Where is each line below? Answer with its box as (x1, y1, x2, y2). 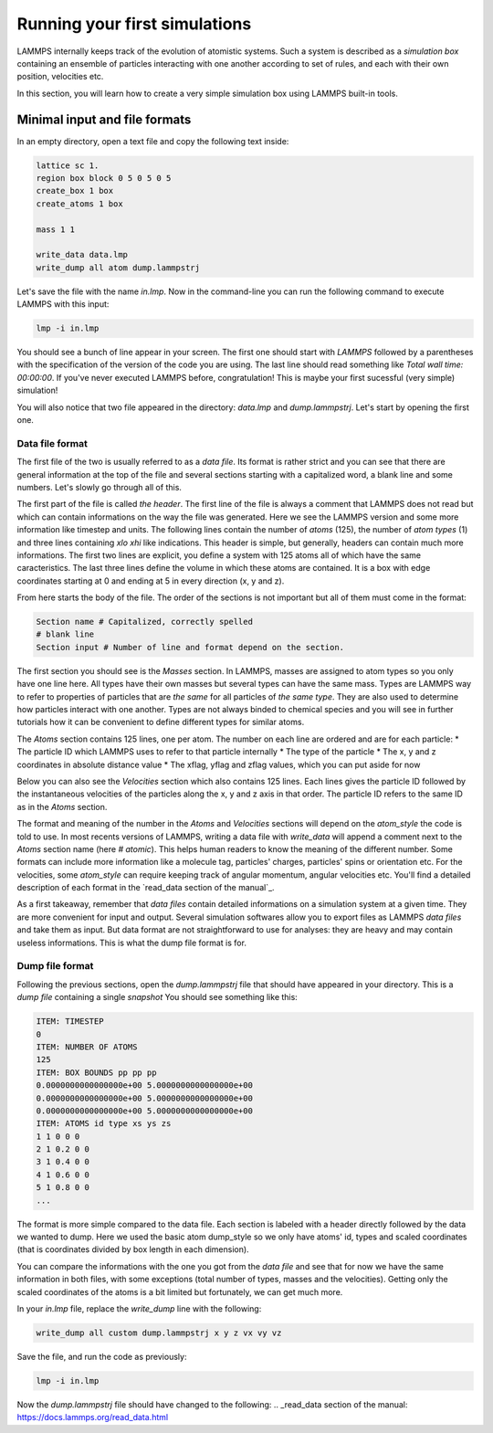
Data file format (16, 437, 89, 449)
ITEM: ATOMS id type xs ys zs (36, 1119, 172, 1129)
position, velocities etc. (16, 71, 104, 82)
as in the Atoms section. (16, 801, 108, 812)
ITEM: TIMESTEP (36, 1017, 104, 1027)
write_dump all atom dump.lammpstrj (36, 262, 201, 273)
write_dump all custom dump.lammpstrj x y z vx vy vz (36, 1327, 282, 1338)
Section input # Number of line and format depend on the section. (36, 642, 345, 652)
